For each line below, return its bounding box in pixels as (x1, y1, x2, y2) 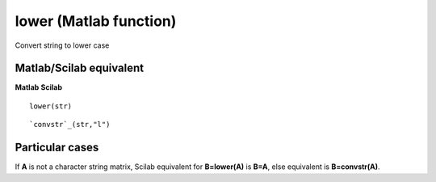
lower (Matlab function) (15, 12, 177, 30)
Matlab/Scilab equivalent (15, 61, 145, 75)
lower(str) (29, 101, 73, 111)
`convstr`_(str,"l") (29, 120, 111, 129)
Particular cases (15, 141, 99, 154)
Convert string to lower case (15, 40, 110, 50)
